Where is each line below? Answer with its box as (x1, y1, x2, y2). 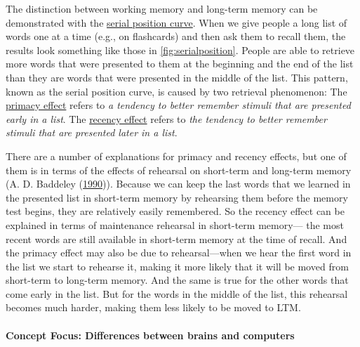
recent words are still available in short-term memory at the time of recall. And (6, 231, 347, 246)
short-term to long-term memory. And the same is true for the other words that (6, 273, 349, 287)
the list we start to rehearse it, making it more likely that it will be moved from (6, 258, 349, 273)
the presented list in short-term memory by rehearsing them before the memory (6, 190, 348, 204)
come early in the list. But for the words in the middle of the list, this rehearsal (6, 286, 348, 301)
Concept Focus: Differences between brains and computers (6, 327, 295, 342)
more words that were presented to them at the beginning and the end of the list (6, 56, 354, 71)
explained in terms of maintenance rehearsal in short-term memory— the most (6, 217, 344, 232)
